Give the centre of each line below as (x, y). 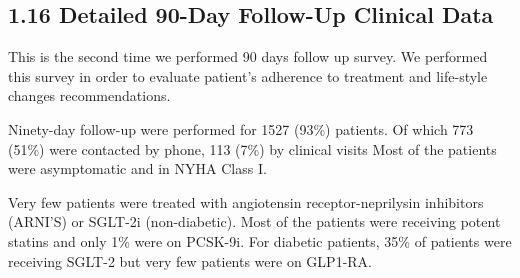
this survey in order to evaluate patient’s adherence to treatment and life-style (248, 75)
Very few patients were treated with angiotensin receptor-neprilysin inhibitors (246, 201)
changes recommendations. (89, 95)
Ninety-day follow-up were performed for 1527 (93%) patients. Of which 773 (241, 128)
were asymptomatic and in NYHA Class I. (137, 168)
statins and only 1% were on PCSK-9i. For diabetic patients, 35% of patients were (260, 240)
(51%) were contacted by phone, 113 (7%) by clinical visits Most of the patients (252, 148)
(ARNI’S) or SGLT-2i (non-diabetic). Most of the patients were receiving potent (254, 221)
